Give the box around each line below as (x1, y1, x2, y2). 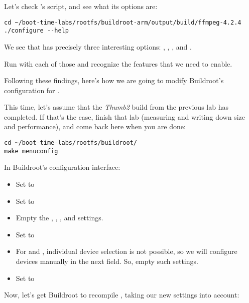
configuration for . (4, 85, 60, 95)
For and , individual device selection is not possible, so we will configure (16, 246, 237, 256)
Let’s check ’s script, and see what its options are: (4, 1, 158, 11)
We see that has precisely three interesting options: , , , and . (4, 41, 192, 52)
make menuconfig (4, 147, 58, 155)
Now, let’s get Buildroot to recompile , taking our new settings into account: (4, 289, 239, 300)
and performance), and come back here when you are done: (4, 121, 186, 132)
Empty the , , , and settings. (16, 212, 103, 223)
